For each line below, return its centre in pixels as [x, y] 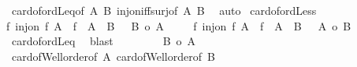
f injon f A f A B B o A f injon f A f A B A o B [179, 25]
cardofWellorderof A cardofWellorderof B [113, 56]
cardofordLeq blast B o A [104, 41]
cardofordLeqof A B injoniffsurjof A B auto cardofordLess [164, 10]
